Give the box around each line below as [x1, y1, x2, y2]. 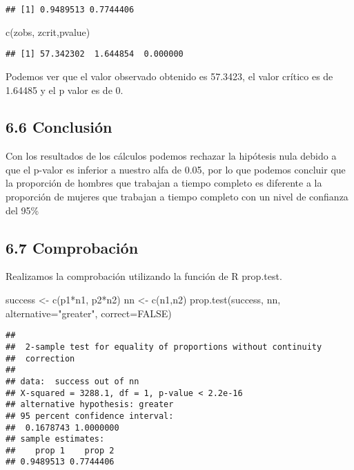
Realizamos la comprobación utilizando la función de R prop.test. [6, 269, 282, 283]
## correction [6, 353, 75, 364]
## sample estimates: [6, 434, 105, 444]
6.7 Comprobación [6, 236, 139, 258]
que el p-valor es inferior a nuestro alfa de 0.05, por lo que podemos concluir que [6, 162, 346, 176]
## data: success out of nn [6, 376, 139, 386]
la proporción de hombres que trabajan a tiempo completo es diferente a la [6, 176, 322, 190]
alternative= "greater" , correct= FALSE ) [6, 305, 172, 320]
